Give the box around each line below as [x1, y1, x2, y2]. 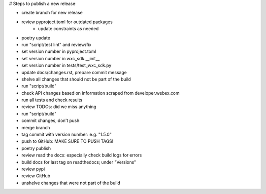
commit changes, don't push [21, 117, 80, 123]
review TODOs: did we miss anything [21, 104, 97, 110]
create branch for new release [21, 10, 83, 16]
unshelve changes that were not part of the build [21, 180, 121, 186]
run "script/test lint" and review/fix [21, 41, 92, 47]
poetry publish [21, 145, 51, 151]
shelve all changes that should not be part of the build [21, 76, 131, 82]
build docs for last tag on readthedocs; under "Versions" [21, 159, 136, 165]
